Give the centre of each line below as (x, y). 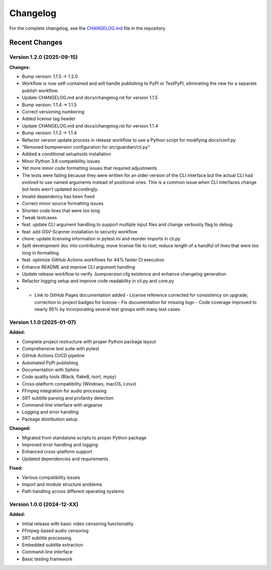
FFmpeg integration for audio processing (64, 391)
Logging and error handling (50, 412)
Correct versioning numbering (53, 112)
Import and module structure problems (62, 484)
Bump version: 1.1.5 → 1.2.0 (50, 77)
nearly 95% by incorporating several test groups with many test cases (107, 309)
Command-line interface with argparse (62, 405)
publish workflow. (40, 90)
